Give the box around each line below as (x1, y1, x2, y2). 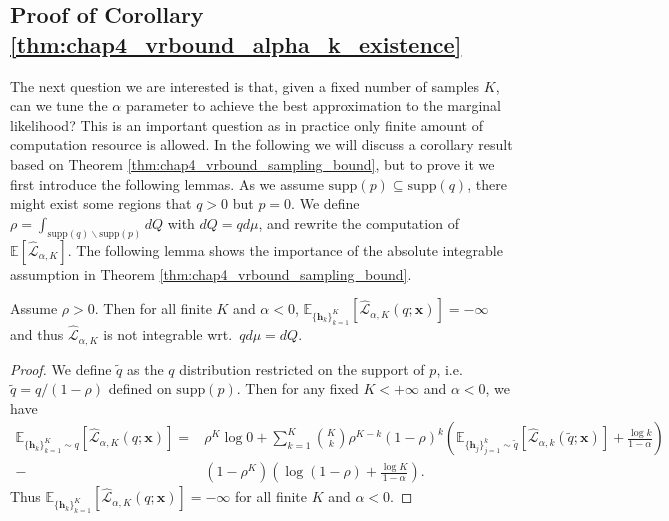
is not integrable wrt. (103, 324, 233, 345)
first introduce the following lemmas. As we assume (10, 173, 324, 194)
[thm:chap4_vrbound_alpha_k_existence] (10, 28, 462, 59)
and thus (10, 324, 64, 345)
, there (467, 173, 507, 194)
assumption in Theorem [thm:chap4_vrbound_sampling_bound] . (10, 263, 412, 284)
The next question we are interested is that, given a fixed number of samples (10, 75, 480, 96)
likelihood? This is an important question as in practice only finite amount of (10, 114, 483, 135)
